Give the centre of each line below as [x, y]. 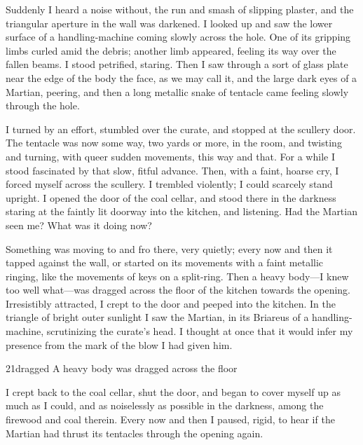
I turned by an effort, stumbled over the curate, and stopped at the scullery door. [181, 129]
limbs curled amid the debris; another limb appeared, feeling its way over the [171, 50]
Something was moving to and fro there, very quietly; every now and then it [169, 248]
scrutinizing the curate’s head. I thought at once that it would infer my [200, 331]
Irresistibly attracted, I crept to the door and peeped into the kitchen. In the [171, 303]
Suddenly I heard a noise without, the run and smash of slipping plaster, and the [180, 9]
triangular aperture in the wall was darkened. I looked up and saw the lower [169, 23]
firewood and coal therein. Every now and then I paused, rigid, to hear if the [170, 419]
